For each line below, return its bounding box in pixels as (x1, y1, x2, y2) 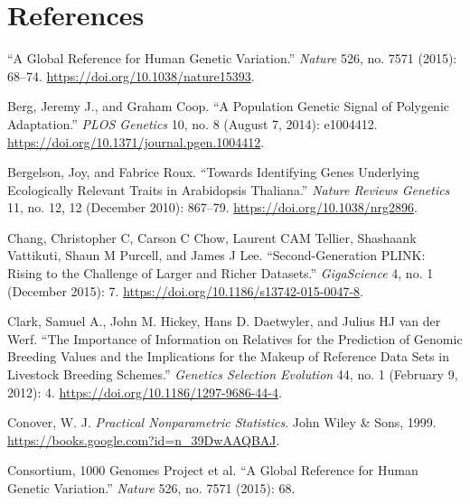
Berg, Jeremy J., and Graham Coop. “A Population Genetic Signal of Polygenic (7, 97, 450, 116)
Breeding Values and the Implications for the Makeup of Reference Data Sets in (7, 347, 449, 366)
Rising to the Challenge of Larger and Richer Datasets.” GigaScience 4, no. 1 (7, 264, 434, 283)
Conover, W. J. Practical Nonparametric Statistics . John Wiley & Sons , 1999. (7, 413, 437, 432)
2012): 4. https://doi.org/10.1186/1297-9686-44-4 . (7, 382, 282, 401)
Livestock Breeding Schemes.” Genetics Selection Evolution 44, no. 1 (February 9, (7, 365, 458, 384)
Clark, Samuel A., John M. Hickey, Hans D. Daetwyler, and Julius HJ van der (7, 312, 441, 331)
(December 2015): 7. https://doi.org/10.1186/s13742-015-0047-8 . (7, 281, 363, 300)
